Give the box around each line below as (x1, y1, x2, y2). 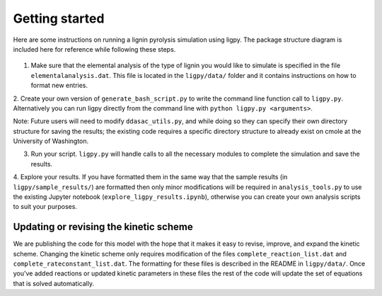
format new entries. (30, 81, 88, 90)
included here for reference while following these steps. (13, 45, 176, 53)
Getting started (13, 11, 105, 26)
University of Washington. (13, 137, 89, 145)
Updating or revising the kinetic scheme (13, 221, 194, 233)
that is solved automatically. (13, 279, 95, 288)
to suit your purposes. (13, 203, 78, 211)
